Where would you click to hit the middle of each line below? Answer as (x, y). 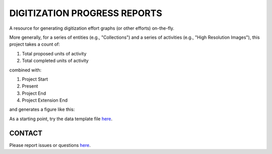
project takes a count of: (35, 44)
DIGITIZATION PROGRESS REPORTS (86, 13)
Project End (34, 93)
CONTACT (26, 133)
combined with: (25, 70)
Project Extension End (45, 100)
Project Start (35, 79)
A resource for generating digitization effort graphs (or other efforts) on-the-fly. (92, 28)
